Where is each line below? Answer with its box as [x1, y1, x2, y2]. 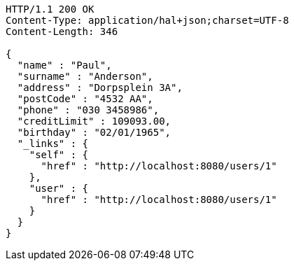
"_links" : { [17, 138, 89, 149]
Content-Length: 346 [6, 26, 118, 37]
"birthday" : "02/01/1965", [17, 127, 171, 138]
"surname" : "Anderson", [17, 71, 153, 82]
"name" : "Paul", [17, 59, 112, 71]
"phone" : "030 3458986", [17, 104, 160, 115]
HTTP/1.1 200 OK [6, 3, 94, 15]
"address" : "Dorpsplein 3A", [17, 82, 183, 93]
